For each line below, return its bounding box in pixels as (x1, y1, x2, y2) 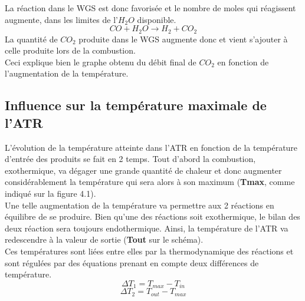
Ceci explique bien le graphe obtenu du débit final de (5, 55, 196, 68)
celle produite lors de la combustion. (5, 44, 136, 57)
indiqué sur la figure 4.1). (5, 187, 96, 199)
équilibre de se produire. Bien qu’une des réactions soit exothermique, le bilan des (5, 210, 300, 223)
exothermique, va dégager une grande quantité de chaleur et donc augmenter (5, 164, 282, 176)
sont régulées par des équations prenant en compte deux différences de (5, 256, 259, 269)
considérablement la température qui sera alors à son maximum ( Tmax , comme (5, 176, 295, 188)
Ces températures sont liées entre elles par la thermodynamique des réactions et (5, 244, 294, 257)
